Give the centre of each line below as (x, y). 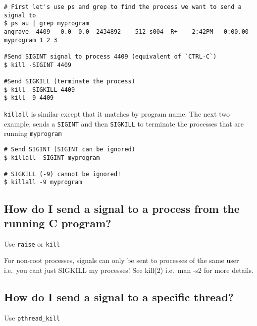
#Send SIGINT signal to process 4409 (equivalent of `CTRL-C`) (110, 56)
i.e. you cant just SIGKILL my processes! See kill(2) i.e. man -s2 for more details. (129, 270)
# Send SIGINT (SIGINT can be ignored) (70, 149)
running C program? (58, 223)
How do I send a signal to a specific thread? (119, 296)
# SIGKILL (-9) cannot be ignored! (63, 174)
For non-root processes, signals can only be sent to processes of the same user (122, 260)
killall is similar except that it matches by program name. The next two (117, 113)
